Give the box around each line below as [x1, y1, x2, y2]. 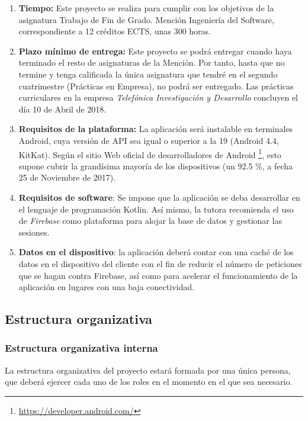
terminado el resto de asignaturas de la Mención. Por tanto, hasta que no [18, 56, 285, 69]
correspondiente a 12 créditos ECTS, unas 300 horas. [18, 25, 211, 37]
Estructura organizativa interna [5, 340, 158, 355]
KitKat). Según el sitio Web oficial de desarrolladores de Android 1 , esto [18, 146, 281, 160]
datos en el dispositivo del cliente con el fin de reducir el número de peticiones [18, 257, 302, 269]
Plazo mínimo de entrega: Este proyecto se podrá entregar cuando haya [18, 44, 292, 57]
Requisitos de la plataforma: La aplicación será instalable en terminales [18, 123, 293, 135]
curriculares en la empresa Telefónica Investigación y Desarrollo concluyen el [18, 91, 299, 104]
